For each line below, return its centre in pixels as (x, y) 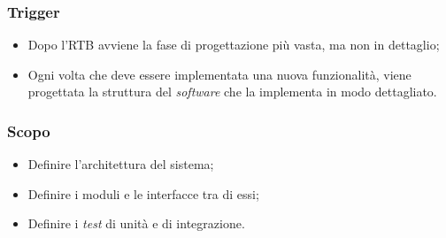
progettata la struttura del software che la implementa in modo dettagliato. (232, 92)
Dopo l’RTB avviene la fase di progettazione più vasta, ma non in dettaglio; (234, 45)
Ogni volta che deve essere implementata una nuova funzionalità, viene (219, 74)
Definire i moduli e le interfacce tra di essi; (143, 193)
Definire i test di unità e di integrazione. (136, 223)
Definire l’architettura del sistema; (121, 164)
